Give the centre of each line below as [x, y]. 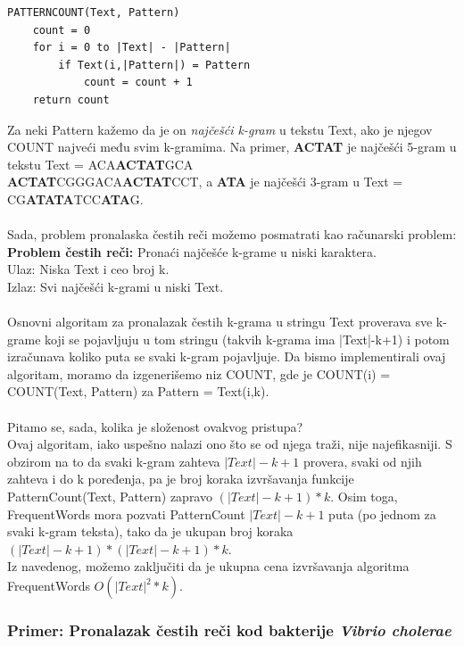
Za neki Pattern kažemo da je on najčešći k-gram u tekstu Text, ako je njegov [220, 129]
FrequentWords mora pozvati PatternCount [126, 513]
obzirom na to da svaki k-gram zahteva [114, 461]
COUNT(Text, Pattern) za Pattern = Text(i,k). [138, 391]
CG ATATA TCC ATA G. [75, 199]
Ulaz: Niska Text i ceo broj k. [88, 269]
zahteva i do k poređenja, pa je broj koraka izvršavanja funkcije [181, 479]
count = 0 [62, 30]
